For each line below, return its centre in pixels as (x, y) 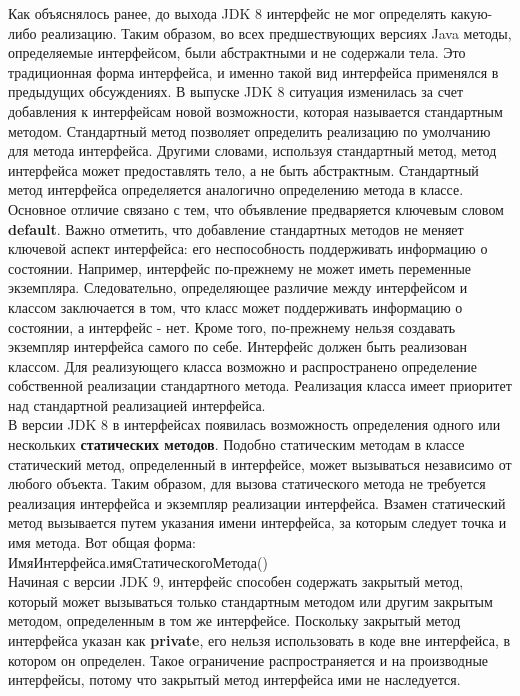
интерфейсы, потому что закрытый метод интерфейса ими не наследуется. (234, 679)
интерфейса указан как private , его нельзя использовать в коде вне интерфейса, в (259, 640)
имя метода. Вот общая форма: (102, 542)
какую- (471, 13)
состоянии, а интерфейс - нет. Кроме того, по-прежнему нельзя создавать (232, 326)
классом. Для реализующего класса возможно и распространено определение (243, 365)
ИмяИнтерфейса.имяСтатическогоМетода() (138, 561)
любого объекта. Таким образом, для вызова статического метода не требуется (247, 483)
